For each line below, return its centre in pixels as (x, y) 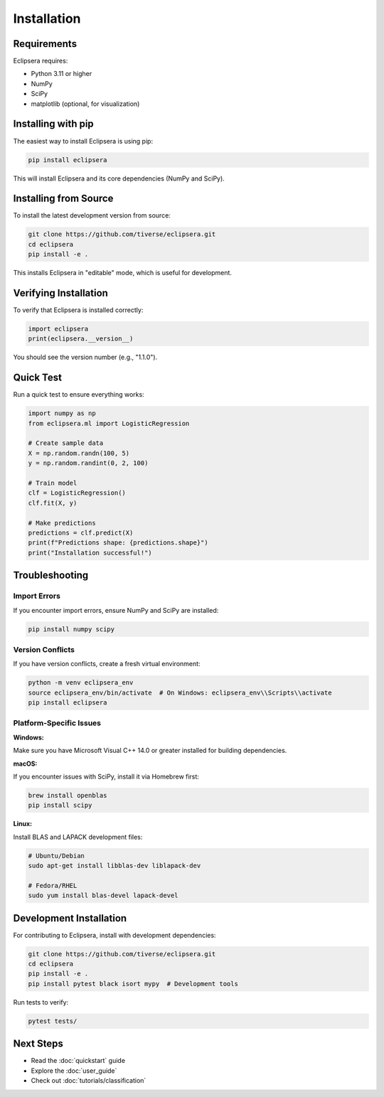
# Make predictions (62, 523)
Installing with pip (53, 124)
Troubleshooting (51, 576)
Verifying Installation (60, 293)
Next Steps (38, 1044)
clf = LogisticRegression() (77, 493)
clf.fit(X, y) (53, 503)
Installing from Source (63, 199)
